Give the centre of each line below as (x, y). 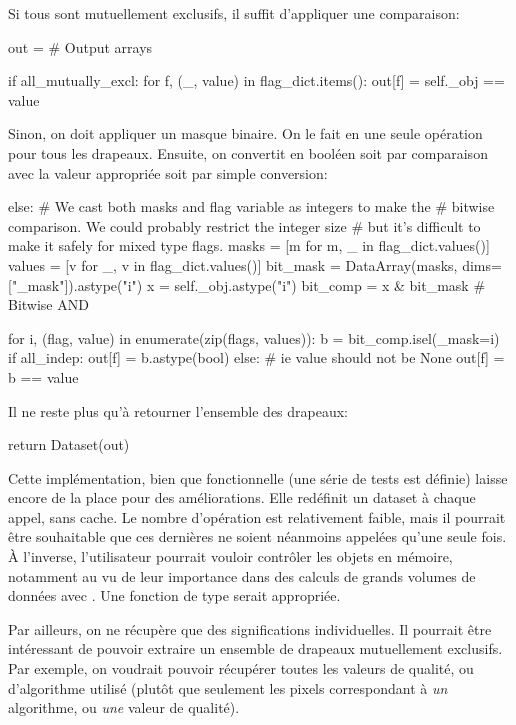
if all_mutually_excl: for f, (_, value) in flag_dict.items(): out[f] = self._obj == (256, 80)
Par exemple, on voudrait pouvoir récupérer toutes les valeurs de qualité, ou (241, 668)
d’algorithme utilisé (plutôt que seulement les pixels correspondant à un (228, 687)
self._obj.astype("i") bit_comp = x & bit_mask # (330, 284)
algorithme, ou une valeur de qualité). (124, 707)
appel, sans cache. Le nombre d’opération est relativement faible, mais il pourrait (257, 516)
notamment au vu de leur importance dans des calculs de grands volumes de (242, 575)
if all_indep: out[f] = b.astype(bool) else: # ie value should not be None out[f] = (256, 357)
